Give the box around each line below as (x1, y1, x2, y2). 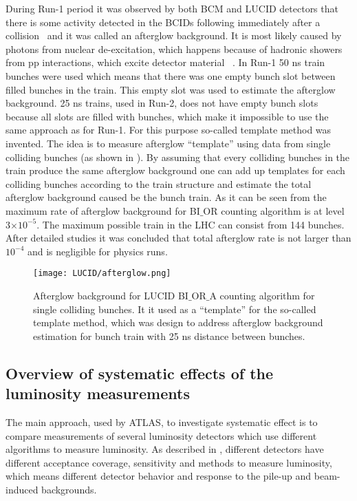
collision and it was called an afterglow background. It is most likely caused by (6, 28, 342, 43)
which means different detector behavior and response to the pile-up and (6, 469, 312, 483)
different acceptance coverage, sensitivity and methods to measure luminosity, (6, 455, 332, 469)
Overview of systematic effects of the (6, 362, 274, 383)
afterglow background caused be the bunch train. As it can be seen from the (6, 190, 327, 204)
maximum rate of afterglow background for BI (6, 203, 200, 217)
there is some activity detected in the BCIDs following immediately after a (6, 14, 321, 29)
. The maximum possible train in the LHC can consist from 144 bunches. (36, 217, 345, 231)
